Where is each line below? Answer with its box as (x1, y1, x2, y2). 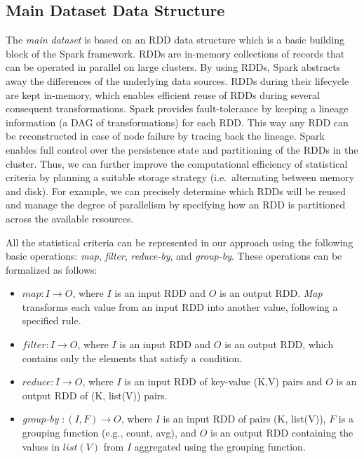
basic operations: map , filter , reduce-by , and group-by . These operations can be (6, 248, 342, 263)
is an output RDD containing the (210, 425, 353, 440)
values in (22, 439, 60, 453)
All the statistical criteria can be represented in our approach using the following (6, 234, 353, 249)
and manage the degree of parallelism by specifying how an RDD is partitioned (6, 197, 346, 212)
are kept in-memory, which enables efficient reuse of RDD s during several (6, 87, 320, 102)
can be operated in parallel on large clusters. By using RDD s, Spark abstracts (6, 60, 341, 74)
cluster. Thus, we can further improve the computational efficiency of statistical (6, 156, 348, 171)
